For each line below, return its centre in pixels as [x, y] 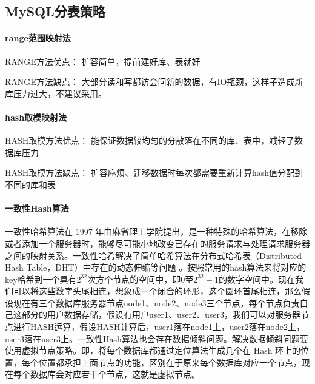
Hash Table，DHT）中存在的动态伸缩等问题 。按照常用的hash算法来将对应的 [156, 267]
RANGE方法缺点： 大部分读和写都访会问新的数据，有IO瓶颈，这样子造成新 [154, 82]
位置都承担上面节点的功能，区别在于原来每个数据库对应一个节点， [170, 362]
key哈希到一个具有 [41, 279]
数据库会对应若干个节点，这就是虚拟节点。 [115, 374]
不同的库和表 [30, 184]
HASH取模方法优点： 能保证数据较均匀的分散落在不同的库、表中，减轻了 [150, 140]
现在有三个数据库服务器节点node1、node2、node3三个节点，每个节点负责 [156, 302]
